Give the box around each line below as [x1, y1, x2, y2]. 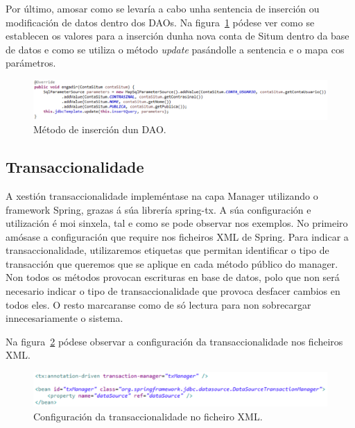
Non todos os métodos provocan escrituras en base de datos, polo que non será [6, 270, 340, 284]
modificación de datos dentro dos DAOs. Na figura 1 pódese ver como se [6, 15, 315, 29]
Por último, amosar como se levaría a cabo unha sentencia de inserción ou [6, 1, 320, 15]
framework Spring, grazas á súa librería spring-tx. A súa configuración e [6, 202, 311, 216]
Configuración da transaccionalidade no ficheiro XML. [33, 409, 263, 423]
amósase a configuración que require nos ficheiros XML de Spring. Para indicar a [6, 229, 349, 243]
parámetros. [6, 55, 56, 70]
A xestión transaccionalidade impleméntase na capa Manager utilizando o [6, 188, 318, 203]
